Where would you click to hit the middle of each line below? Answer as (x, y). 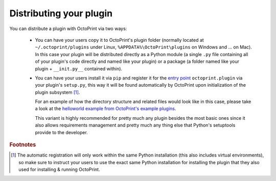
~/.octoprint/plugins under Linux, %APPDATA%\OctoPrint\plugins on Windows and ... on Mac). (144, 47)
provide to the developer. (61, 132)
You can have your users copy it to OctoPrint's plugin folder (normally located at (119, 40)
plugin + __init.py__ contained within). (79, 68)
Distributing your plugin (61, 13)
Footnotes (23, 145)
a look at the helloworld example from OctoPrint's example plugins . (106, 109)
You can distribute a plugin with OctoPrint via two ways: (68, 29)
